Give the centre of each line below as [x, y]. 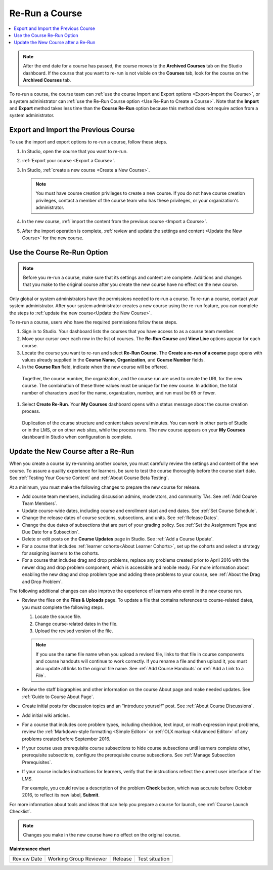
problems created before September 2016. [66, 739]
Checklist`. [20, 812]
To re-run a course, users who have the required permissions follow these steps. [94, 322]
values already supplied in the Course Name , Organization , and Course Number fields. [113, 359]
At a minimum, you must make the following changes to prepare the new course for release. [105, 487]
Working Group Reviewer [78, 858]
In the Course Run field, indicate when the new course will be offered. [95, 367]
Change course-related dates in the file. [76, 624]
